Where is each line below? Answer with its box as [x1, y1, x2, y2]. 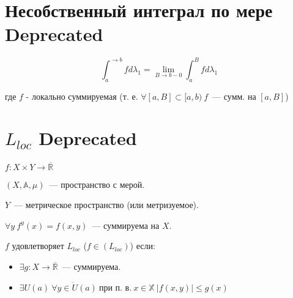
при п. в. [98, 283, 132, 292]
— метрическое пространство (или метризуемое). [14, 198, 199, 211]
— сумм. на [212, 89, 256, 102]
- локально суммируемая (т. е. [26, 89, 138, 102]
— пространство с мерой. [49, 177, 145, 190]
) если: [130, 239, 155, 252]
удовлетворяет [12, 239, 64, 252]
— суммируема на [92, 218, 160, 231]
